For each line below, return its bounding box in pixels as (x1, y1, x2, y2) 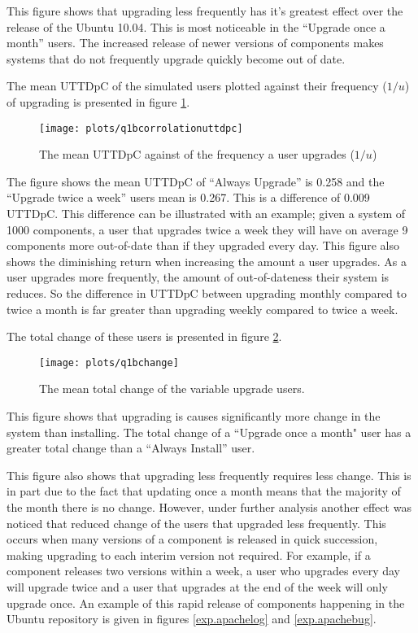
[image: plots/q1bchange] (39, 356, 179, 369)
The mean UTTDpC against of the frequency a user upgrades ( (39, 146, 355, 163)
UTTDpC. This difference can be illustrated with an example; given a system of (7, 205, 406, 221)
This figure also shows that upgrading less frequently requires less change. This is (7, 466, 411, 483)
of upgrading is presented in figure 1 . (7, 93, 190, 110)
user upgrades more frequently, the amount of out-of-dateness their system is (7, 268, 390, 286)
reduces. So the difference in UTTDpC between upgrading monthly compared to (7, 284, 407, 301)
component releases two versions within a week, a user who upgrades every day (7, 562, 400, 579)
